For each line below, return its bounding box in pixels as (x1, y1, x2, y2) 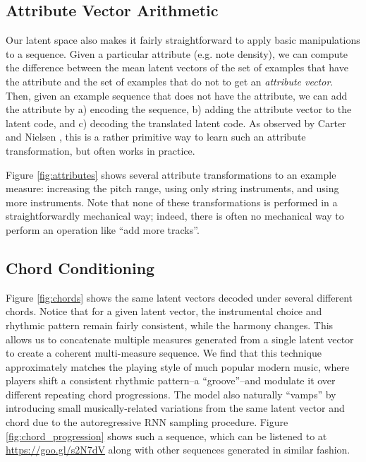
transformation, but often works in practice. (6, 143, 195, 158)
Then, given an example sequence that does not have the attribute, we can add (6, 88, 348, 102)
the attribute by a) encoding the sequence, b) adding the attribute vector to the (6, 102, 352, 117)
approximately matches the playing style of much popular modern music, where (6, 359, 350, 374)
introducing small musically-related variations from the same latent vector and (6, 401, 345, 415)
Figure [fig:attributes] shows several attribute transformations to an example (6, 167, 336, 182)
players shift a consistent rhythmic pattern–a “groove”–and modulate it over (6, 373, 336, 388)
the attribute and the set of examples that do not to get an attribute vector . (6, 73, 334, 88)
